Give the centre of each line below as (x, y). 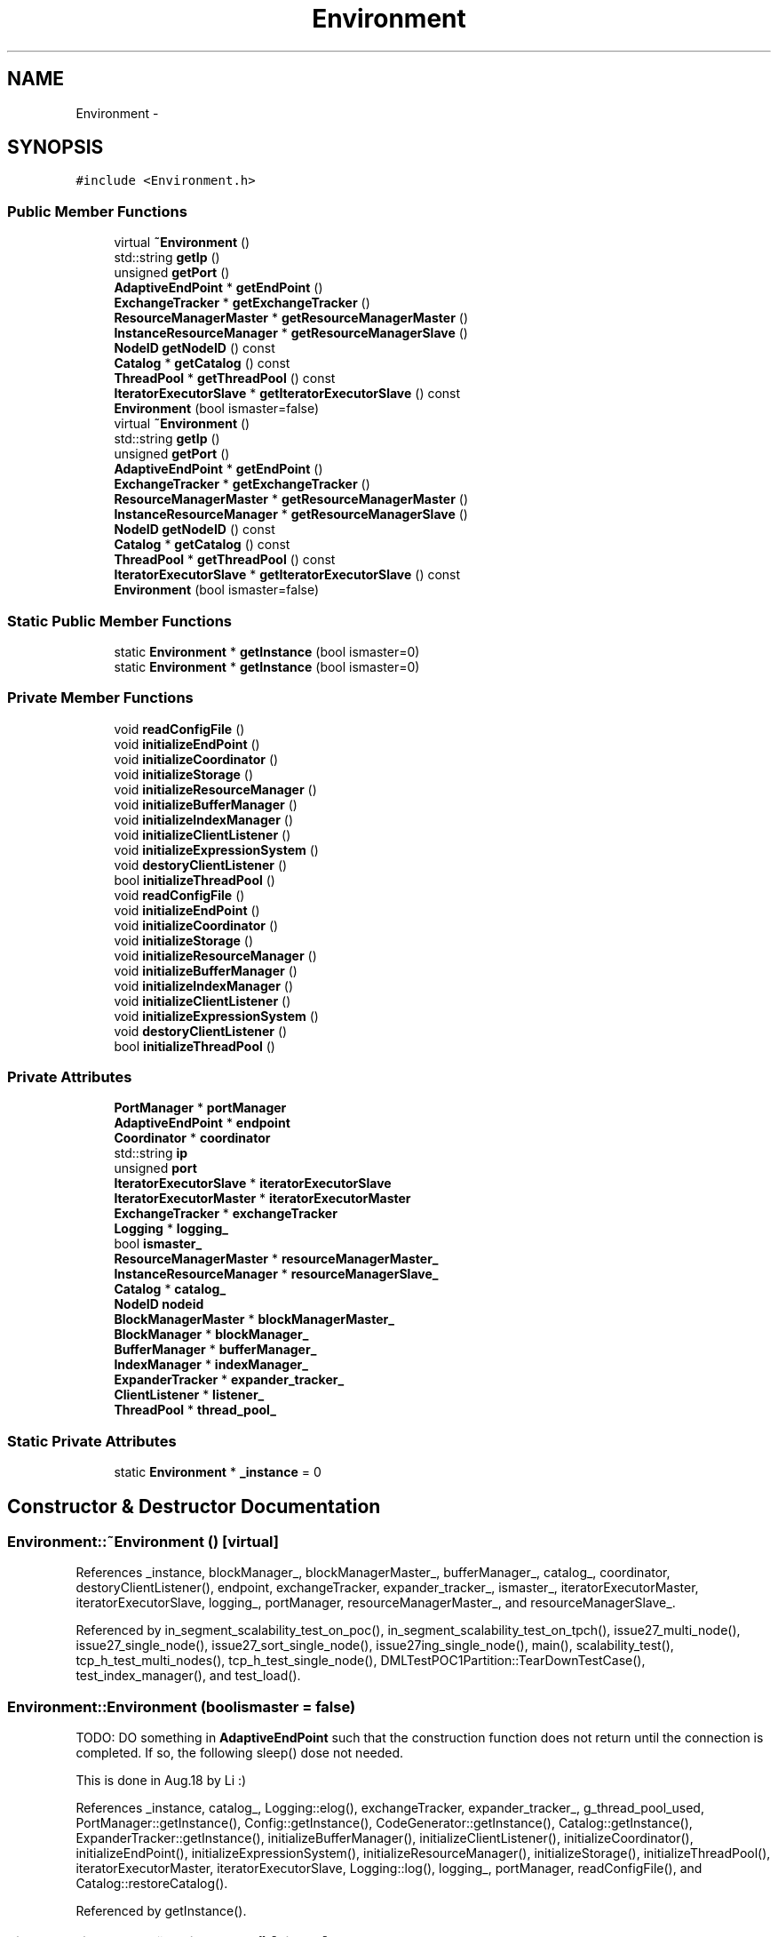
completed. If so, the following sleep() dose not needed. (240, 1753)
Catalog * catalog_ (170, 1289)
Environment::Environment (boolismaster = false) (182, 1706)
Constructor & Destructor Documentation (194, 1506)
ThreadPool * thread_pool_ (195, 1410)
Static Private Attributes (92, 1441)
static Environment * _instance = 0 (218, 1472)
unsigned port (155, 1168)
